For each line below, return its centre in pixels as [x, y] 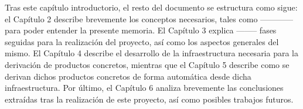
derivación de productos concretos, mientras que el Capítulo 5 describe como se [147, 64]
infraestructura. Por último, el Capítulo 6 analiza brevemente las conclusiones [144, 88]
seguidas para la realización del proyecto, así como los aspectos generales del [142, 41]
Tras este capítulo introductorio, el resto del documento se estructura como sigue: [151, 7]
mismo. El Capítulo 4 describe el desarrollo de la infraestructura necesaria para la [152, 53]
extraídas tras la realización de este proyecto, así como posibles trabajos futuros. [149, 99]
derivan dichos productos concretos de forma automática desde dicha [128, 76]
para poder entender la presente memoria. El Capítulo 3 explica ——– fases [141, 30]
